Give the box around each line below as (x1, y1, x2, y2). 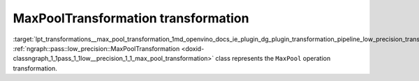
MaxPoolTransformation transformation (13, 10, 249, 26)
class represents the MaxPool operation (215, 54, 331, 63)
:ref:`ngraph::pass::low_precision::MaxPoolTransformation (13, 44, 180, 52)
